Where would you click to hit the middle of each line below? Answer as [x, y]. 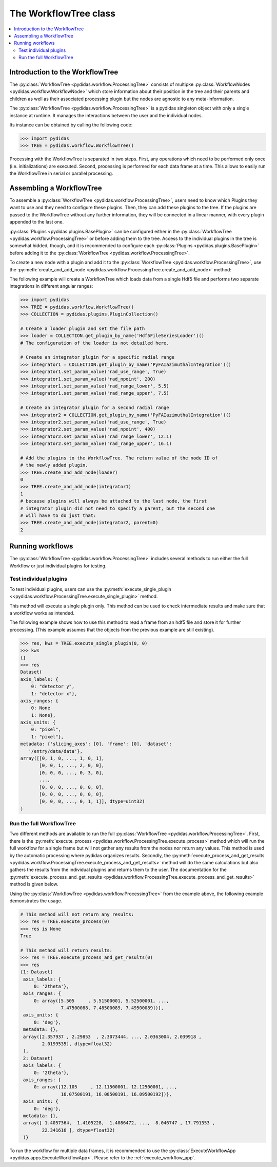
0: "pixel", [46, 729]
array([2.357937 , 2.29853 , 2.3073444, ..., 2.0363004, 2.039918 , [113, 1036]
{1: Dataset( [37, 972]
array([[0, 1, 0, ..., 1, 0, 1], [62, 758]
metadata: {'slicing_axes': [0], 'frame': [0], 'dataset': [96, 744]
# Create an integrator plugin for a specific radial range [97, 357]
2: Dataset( [38, 1058]
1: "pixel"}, [47, 737]
